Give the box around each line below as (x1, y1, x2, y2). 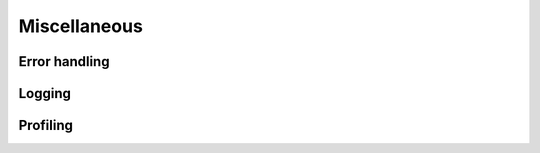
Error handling (18, 53, 110, 70)
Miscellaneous (18, 15, 144, 37)
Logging (18, 85, 72, 102)
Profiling (18, 117, 74, 134)
